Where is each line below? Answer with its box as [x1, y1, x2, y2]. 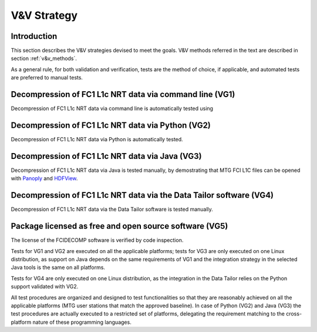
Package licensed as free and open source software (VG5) [11, 221, 228, 231]
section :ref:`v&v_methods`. [11, 55, 77, 62]
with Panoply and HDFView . [11, 175, 78, 182]
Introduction [11, 31, 58, 41]
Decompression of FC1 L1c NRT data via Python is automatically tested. [11, 136, 183, 143]
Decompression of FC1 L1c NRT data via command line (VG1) [11, 89, 235, 99]
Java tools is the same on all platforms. [11, 264, 106, 271]
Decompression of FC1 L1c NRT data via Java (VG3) [11, 151, 202, 161]
